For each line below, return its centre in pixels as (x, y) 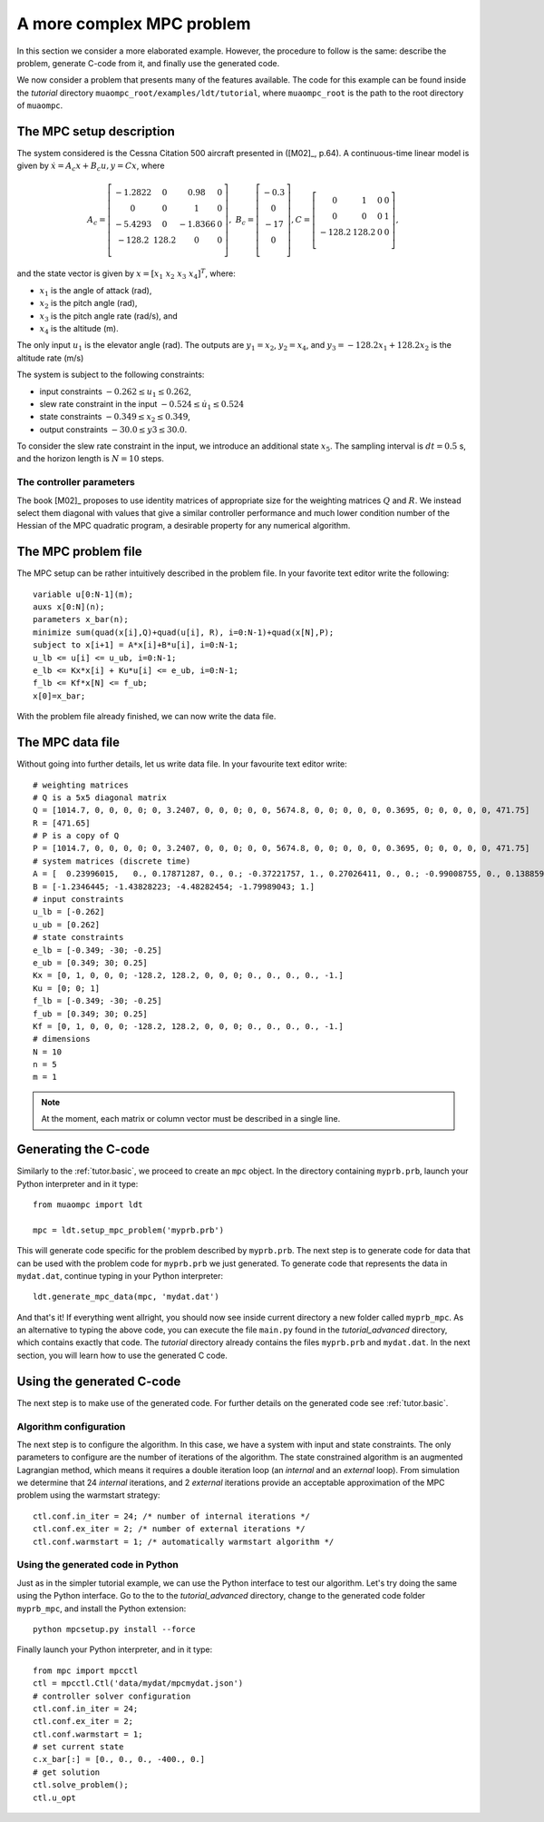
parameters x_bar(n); (81, 619)
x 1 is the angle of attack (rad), (96, 291)
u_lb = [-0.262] (69, 912)
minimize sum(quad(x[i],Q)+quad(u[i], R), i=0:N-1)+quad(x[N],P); (184, 632)
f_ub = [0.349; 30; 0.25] (91, 1014)
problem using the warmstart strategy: (88, 1495)
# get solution (67, 1772)
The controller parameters (76, 482)
